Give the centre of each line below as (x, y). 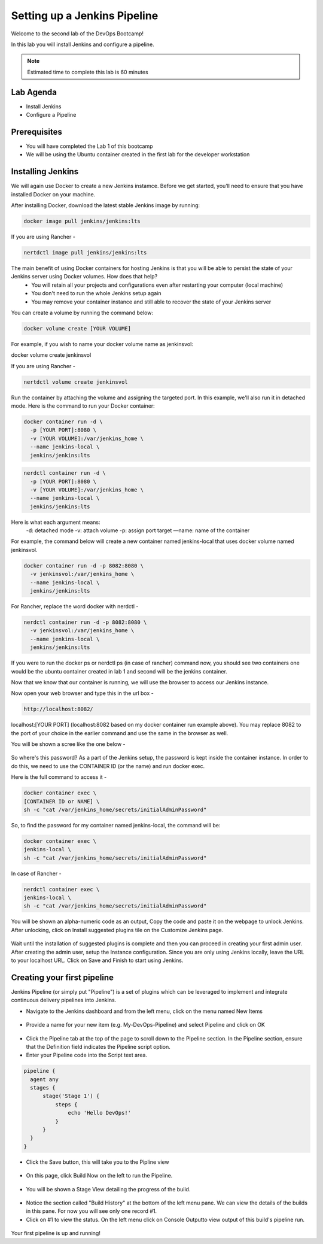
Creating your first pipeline (62, 977)
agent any (45, 1079)
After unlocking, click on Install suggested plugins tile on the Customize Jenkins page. (117, 930)
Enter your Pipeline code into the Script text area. (87, 1055)
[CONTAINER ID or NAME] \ (62, 801)
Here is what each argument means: (56, 522)
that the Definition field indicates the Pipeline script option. (98, 1046)
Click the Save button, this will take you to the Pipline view (98, 1162)
